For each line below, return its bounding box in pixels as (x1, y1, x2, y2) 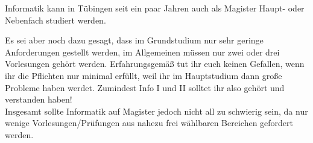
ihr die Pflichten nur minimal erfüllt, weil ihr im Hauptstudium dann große (5, 69, 282, 81)
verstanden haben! (5, 93, 72, 106)
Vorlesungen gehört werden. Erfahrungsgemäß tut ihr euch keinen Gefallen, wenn (5, 57, 305, 70)
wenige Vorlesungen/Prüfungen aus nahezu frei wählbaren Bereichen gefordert (5, 116, 294, 129)
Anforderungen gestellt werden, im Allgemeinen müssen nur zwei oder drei (5, 45, 280, 58)
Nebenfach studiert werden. (5, 13, 106, 26)
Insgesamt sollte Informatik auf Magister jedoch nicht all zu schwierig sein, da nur (5, 104, 308, 117)
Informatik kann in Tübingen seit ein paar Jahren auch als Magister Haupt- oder (5, 2, 305, 14)
